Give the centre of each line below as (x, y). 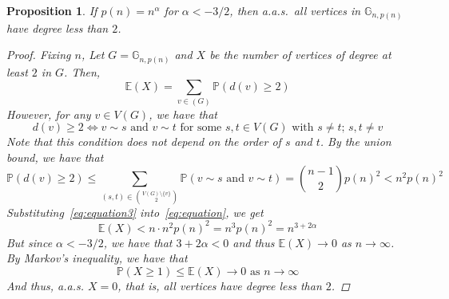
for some (201, 128)
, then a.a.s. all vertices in (295, 10)
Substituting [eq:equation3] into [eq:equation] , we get (135, 212)
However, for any (49, 114)
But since (30, 242)
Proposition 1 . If (52, 10)
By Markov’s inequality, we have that (97, 258)
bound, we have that (55, 157)
